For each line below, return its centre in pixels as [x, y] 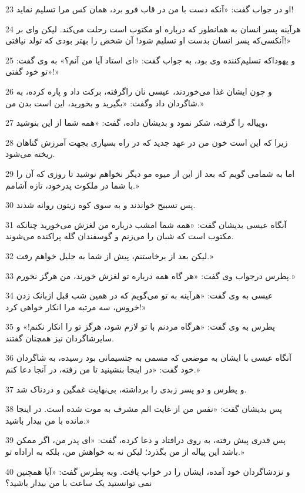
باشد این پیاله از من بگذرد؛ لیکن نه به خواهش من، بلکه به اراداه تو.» [125, 452]
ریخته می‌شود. [30, 154]
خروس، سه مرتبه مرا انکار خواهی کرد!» [76, 306]
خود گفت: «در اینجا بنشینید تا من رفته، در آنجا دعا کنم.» [103, 369]
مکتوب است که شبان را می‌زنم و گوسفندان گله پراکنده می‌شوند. [120, 236]
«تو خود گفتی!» [32, 71]
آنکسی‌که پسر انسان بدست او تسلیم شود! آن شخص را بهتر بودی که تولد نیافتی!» [148, 40]
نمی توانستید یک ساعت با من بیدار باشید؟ [79, 483]
